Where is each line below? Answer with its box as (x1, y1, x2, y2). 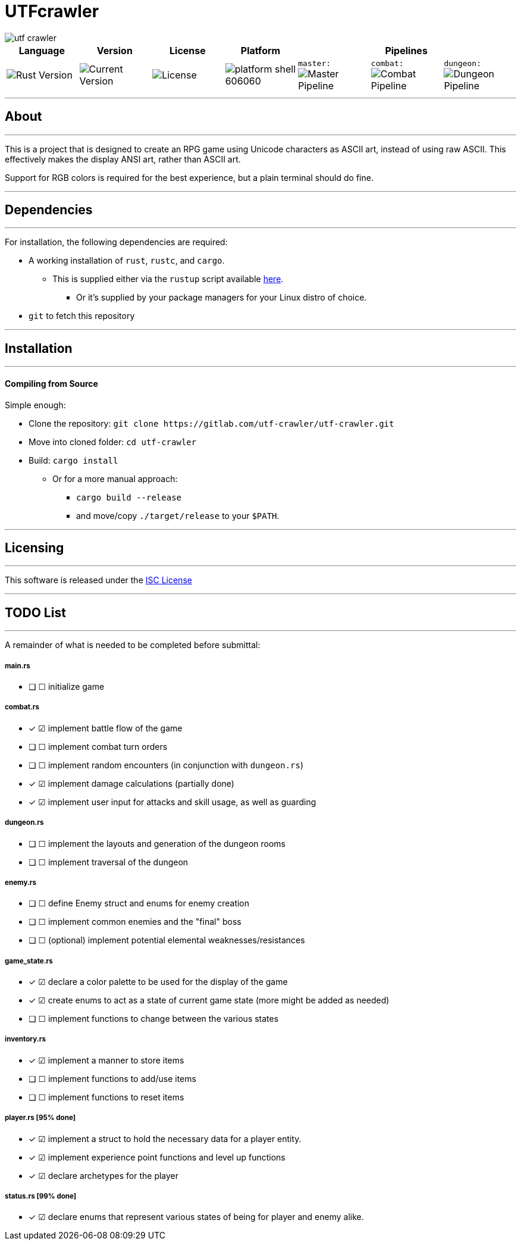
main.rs (5, 661, 30, 670)
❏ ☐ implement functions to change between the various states (29, 1013, 279, 1024)
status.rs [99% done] (5, 1192, 77, 1201)
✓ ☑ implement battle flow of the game (29, 722, 183, 733)
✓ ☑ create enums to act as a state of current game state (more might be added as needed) (29, 995, 390, 1006)
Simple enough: (5, 399, 66, 410)
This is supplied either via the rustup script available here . (52, 274, 284, 284)
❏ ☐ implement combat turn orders (29, 741, 168, 752)
